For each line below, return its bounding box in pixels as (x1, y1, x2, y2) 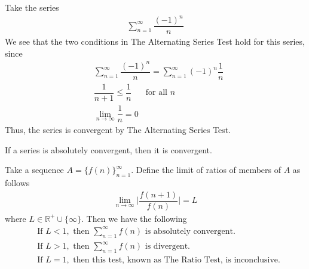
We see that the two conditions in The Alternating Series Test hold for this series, (5, 35, 305, 48)
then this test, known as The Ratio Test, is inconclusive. (73, 256, 280, 265)
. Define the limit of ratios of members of (131, 163, 281, 176)
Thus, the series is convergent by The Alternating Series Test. (5, 123, 231, 136)
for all (145, 88, 167, 97)
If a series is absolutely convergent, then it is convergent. (5, 143, 212, 156)
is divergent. (145, 242, 190, 251)
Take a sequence (5, 163, 64, 176)
